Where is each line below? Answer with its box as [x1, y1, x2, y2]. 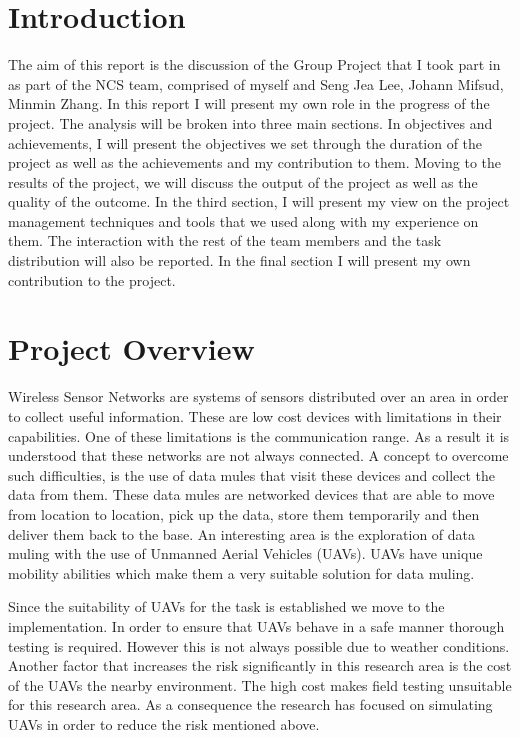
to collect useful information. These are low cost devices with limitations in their [8, 405, 502, 426]
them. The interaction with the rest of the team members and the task [8, 230, 442, 251]
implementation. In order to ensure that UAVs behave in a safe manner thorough [8, 615, 505, 636]
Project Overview [8, 328, 255, 369]
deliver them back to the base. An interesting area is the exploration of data [8, 523, 476, 544]
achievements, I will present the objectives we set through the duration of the [8, 132, 483, 153]
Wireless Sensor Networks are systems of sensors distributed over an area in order [8, 386, 509, 407]
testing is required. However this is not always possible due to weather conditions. [8, 635, 510, 656]
